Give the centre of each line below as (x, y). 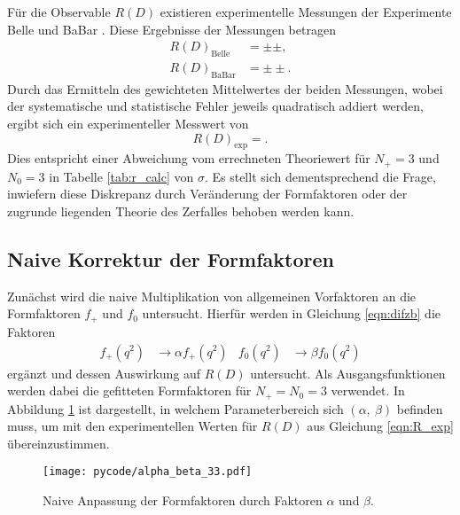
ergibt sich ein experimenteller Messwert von (128, 124)
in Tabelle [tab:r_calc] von (121, 176)
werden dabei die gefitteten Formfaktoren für (129, 390)
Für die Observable (59, 12)
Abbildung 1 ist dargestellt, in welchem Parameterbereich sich (175, 408)
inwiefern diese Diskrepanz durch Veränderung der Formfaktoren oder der (207, 194)
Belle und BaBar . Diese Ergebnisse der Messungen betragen (172, 29)
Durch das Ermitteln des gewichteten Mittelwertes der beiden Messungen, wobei (225, 88)
